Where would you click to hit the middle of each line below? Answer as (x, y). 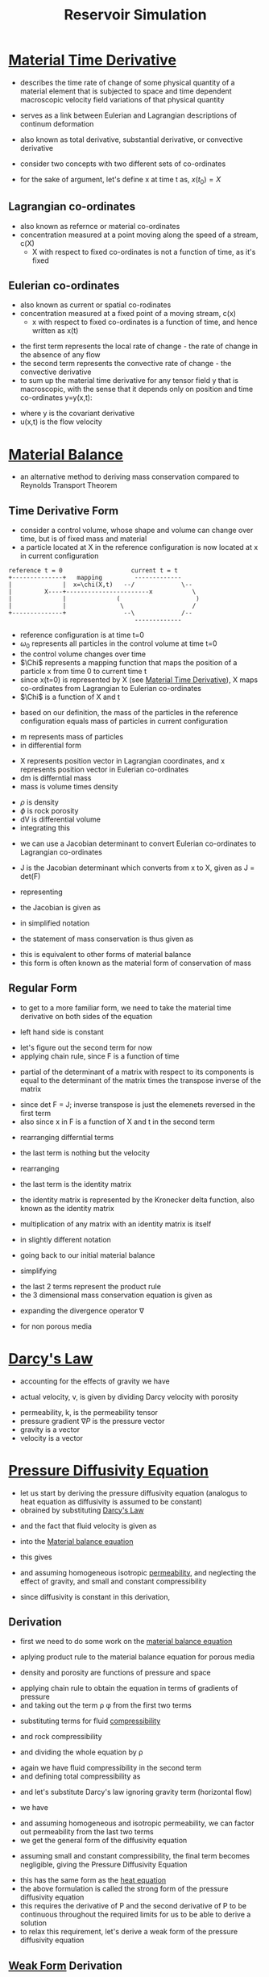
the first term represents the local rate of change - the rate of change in (139, 346)
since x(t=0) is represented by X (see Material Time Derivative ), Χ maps (139, 680)
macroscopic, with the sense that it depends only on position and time (137, 389)
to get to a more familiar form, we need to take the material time (126, 1007)
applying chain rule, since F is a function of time (99, 1056)
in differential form (51, 745)
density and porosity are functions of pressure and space (115, 1673)
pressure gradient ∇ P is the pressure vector (92, 1421)
